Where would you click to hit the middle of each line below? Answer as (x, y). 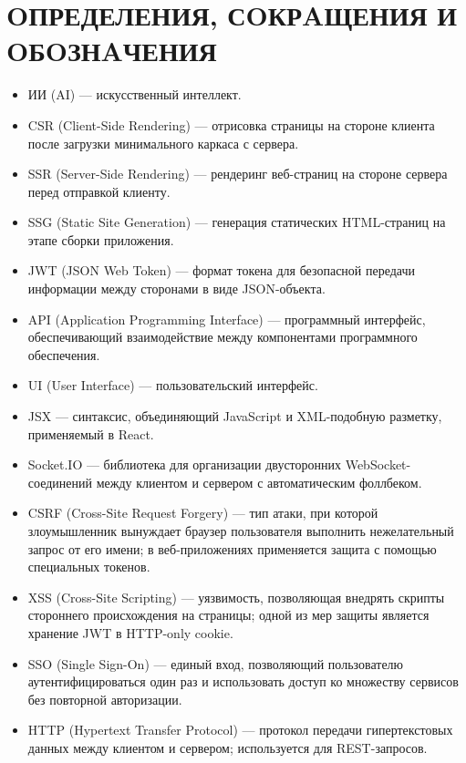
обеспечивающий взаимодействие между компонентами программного (223, 337)
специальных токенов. (89, 567)
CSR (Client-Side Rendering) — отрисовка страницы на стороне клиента (231, 124)
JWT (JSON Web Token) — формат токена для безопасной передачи (222, 270)
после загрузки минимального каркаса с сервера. (163, 143)
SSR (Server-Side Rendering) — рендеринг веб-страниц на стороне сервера (238, 174)
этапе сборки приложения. (101, 239)
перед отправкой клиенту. (99, 191)
